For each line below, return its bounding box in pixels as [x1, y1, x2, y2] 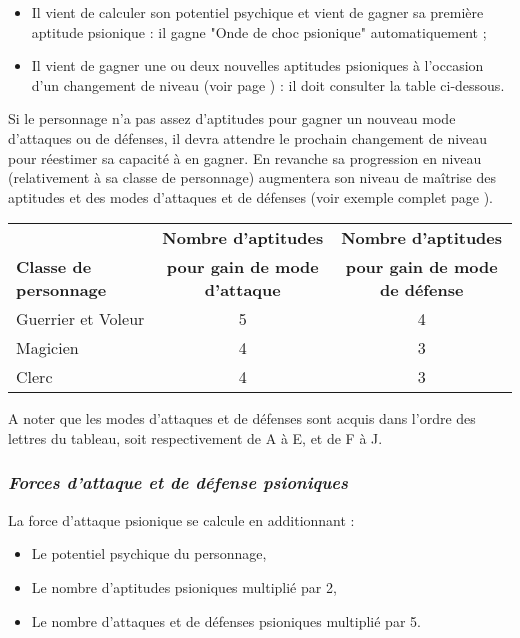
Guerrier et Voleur [16, 307, 145, 331]
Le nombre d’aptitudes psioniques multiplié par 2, [31, 576, 337, 597]
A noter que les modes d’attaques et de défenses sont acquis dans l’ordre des [8, 408, 476, 429]
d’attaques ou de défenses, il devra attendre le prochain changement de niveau [8, 127, 488, 148]
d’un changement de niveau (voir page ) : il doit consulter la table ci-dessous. [31, 74, 505, 95]
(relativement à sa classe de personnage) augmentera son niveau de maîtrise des [8, 167, 496, 188]
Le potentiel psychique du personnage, [31, 543, 267, 564]
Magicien [16, 336, 79, 360]
